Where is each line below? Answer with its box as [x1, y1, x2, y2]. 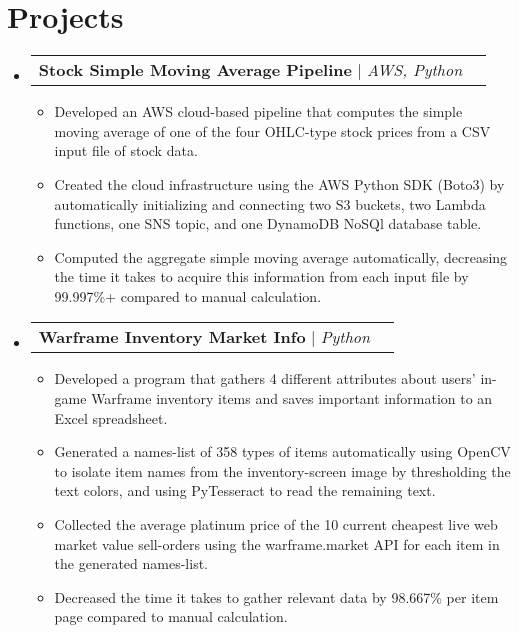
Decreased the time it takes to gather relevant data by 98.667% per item [54, 586, 499, 607]
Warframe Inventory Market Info [38, 325, 306, 349]
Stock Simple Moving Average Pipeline [38, 58, 352, 82]
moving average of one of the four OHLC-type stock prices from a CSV [54, 120, 491, 141]
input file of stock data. [54, 140, 198, 161]
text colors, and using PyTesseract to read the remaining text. [54, 480, 436, 501]
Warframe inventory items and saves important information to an [91, 388, 493, 409]
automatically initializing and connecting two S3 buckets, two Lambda [54, 193, 486, 214]
